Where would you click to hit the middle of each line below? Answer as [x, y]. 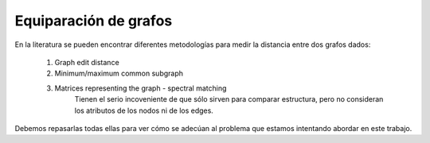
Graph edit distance [87, 62]
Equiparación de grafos [94, 21]
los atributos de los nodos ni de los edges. [144, 110]
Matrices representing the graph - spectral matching [141, 88]
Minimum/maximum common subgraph [119, 73]
